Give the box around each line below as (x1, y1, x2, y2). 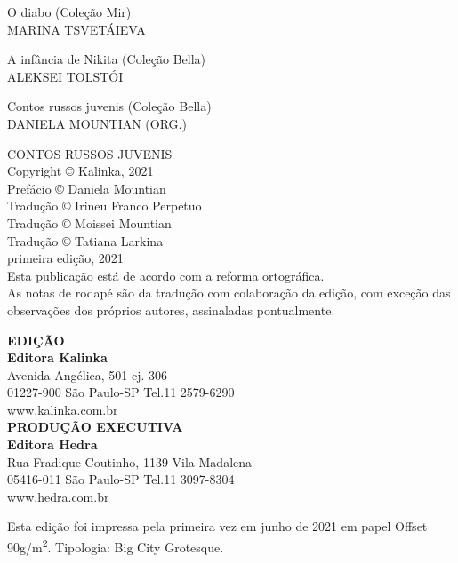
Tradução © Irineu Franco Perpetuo (7, 196, 202, 215)
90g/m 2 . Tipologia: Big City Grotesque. (7, 535, 224, 556)
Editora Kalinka (7, 348, 108, 367)
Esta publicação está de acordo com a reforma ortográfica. (7, 266, 325, 284)
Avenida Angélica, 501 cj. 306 (7, 365, 168, 384)
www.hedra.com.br (7, 487, 109, 505)
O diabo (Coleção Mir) (7, 3, 132, 20)
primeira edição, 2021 (7, 249, 124, 267)
